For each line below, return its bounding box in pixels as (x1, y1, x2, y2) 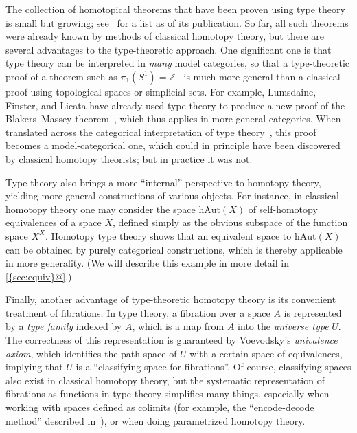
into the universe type (238, 319, 329, 333)
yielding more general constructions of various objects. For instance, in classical (5, 188, 339, 203)
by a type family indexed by (5, 319, 122, 333)
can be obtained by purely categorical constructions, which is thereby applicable (5, 242, 343, 256)
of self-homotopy (248, 201, 318, 216)
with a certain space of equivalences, (189, 346, 343, 360)
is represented (284, 305, 342, 320)
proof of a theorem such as (5, 69, 117, 83)
